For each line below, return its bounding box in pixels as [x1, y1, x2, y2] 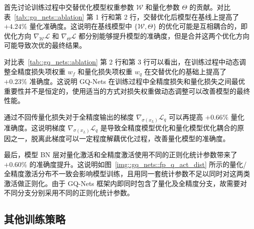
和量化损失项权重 [77, 66, 132, 76]
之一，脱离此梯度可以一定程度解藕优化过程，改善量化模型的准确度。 [10, 133, 230, 143]
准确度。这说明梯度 [4, 122, 65, 132]
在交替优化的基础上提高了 [144, 66, 227, 76]
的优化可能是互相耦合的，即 [158, 21, 248, 31]
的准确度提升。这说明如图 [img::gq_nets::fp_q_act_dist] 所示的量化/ [29, 159, 247, 169]
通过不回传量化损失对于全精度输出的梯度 [4, 111, 134, 122]
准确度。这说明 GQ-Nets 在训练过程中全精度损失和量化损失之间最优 [29, 76, 245, 86]
